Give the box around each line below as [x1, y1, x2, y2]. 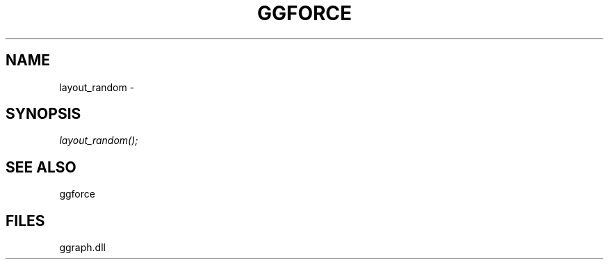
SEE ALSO [6, 158, 76, 176]
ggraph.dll [59, 241, 106, 254]
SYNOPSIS [6, 105, 81, 123]
